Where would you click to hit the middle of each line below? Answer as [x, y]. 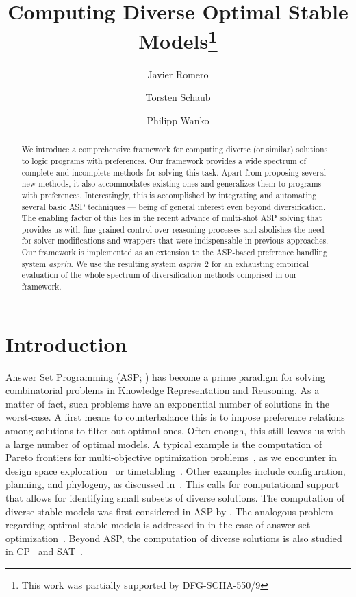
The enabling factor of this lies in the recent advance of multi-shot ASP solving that [172, 218]
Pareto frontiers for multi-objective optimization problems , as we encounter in [171, 457]
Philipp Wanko [178, 120]
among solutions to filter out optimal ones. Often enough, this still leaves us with [176, 431]
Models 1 [178, 39]
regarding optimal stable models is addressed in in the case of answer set [158, 525]
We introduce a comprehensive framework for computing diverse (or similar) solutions [175, 149]
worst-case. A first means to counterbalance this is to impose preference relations [175, 417]
